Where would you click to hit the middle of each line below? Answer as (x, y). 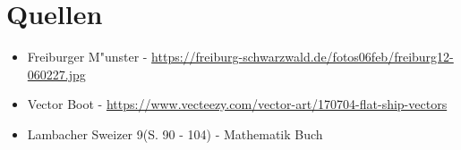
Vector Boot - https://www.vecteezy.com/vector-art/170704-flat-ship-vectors (237, 104)
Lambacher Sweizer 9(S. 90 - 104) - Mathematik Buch (175, 133)
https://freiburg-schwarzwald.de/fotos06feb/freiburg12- (303, 57)
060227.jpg (56, 74)
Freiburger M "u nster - (87, 57)
